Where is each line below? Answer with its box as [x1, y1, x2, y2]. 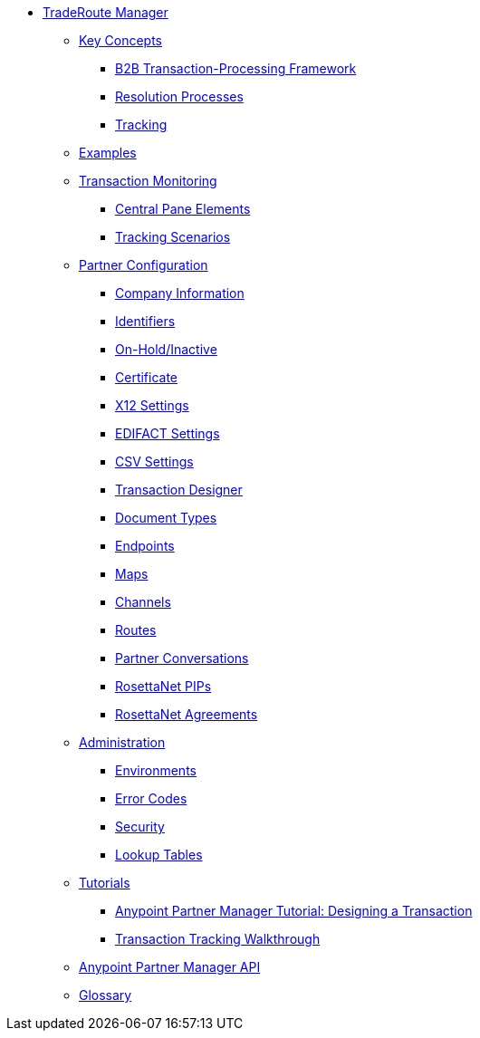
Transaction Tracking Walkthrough [115, 931, 321, 947]
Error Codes [115, 791, 187, 806]
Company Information [115, 285, 245, 301]
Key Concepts [79, 33, 163, 48]
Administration [79, 735, 166, 750]
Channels [115, 594, 171, 610]
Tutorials [79, 875, 130, 890]
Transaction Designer [115, 482, 243, 497]
